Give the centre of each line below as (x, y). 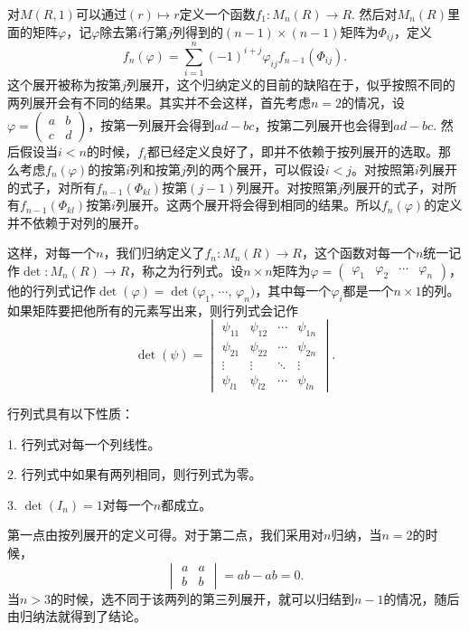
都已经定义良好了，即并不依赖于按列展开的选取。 (292, 151)
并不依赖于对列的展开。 (77, 222)
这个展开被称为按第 (64, 85)
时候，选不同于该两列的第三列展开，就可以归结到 (209, 598)
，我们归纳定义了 (154, 253)
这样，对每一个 (52, 253)
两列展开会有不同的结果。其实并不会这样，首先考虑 (159, 102)
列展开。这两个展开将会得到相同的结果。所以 (248, 205)
